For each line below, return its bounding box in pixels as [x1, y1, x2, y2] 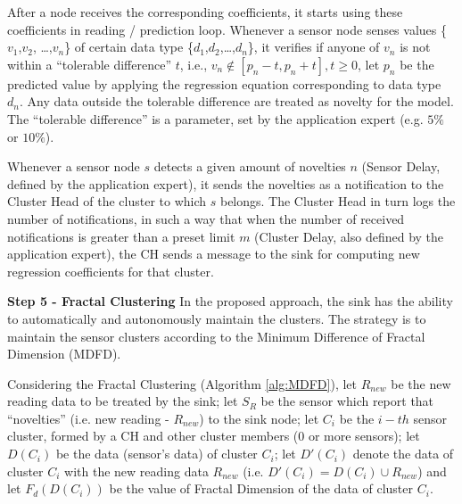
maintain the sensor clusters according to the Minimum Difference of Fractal [7, 326, 425, 345]
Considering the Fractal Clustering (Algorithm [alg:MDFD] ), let [7, 374, 357, 392]
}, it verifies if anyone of [247, 37, 380, 56]
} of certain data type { [64, 37, 194, 56]
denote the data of [352, 444, 454, 463]
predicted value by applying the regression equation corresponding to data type [7, 74, 441, 93]
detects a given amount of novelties [153, 157, 346, 176]
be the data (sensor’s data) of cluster [55, 444, 258, 463]
